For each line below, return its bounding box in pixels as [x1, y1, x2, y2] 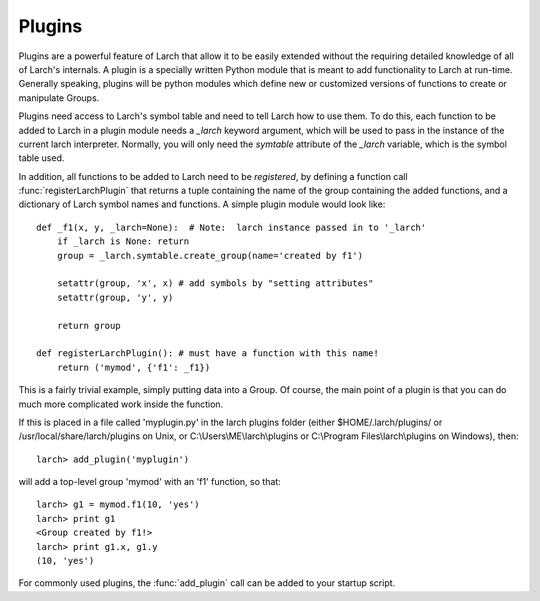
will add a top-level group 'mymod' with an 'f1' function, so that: [18, 476, 282, 488]
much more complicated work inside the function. [18, 398, 224, 410]
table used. [18, 152, 65, 164]
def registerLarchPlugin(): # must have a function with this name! [36, 348, 379, 359]
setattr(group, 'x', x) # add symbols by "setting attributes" [56, 278, 374, 289]
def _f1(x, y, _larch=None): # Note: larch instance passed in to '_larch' [36, 221, 427, 233]
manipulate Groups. [18, 91, 100, 104]
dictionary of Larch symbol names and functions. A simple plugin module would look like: [18, 198, 386, 210]
